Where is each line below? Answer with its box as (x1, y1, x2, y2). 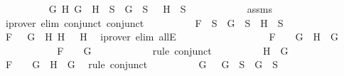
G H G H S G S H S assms (48, 1, 273, 16)
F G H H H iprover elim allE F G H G (5, 29, 339, 44)
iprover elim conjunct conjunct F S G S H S (5, 15, 284, 30)
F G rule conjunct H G (57, 43, 289, 58)
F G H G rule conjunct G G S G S (5, 57, 279, 72)
